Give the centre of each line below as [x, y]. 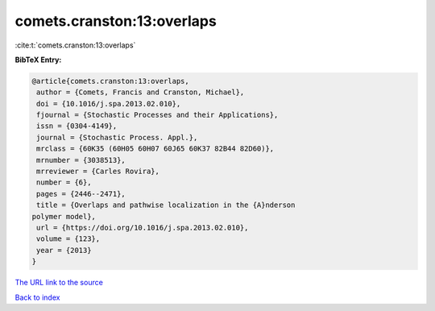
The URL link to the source [59, 283]
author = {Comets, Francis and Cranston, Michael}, [141, 92]
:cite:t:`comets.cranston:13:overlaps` [75, 45]
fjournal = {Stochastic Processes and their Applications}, [157, 115]
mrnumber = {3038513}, [81, 160]
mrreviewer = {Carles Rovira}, [98, 172]
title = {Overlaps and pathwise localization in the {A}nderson [166, 205]
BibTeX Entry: [38, 60]
